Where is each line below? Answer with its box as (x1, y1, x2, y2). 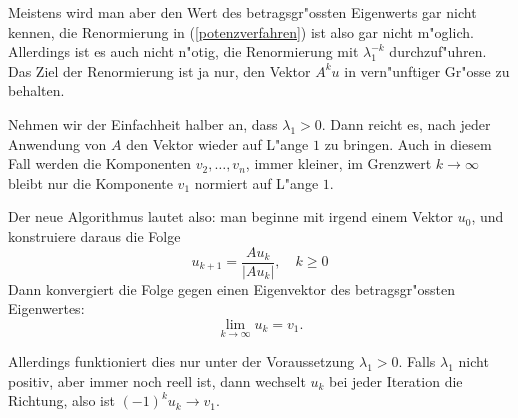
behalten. (8, 80, 65, 101)
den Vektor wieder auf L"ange (126, 133, 309, 154)
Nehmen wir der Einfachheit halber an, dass (8, 113, 278, 134)
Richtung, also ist (8, 390, 115, 411)
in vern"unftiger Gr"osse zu (344, 60, 510, 81)
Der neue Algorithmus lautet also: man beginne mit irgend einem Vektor (8, 206, 454, 227)
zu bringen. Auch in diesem (324, 133, 492, 154)
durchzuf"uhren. (389, 41, 487, 62)
